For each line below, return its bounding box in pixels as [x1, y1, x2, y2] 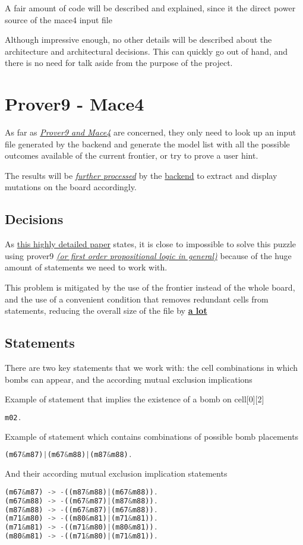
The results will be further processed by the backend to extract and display [5, 169, 277, 181]
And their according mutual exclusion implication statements [5, 467, 228, 480]
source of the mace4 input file [5, 13, 112, 26]
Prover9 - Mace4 [5, 92, 144, 116]
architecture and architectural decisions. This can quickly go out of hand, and [5, 45, 288, 57]
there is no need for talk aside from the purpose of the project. [5, 56, 233, 69]
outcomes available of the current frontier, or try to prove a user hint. [5, 149, 258, 162]
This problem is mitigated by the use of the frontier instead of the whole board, [5, 281, 295, 294]
